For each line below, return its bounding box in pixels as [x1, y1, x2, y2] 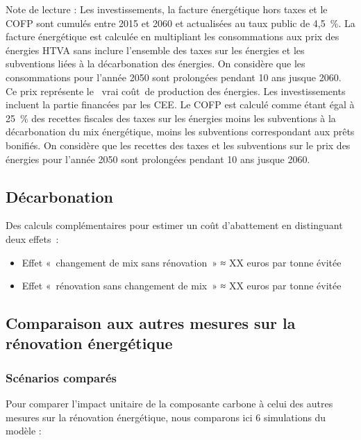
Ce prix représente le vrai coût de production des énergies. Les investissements [6, 83, 346, 98]
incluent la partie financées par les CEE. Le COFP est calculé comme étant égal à [6, 97, 355, 112]
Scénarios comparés [6, 369, 117, 386]
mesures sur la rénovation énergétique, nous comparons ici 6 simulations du [6, 409, 326, 424]
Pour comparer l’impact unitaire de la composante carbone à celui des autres [6, 396, 333, 411]
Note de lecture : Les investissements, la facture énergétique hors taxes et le [6, 2, 328, 16]
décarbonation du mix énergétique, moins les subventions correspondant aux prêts [6, 124, 355, 139]
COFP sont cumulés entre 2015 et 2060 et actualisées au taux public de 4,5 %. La [6, 15, 355, 30]
